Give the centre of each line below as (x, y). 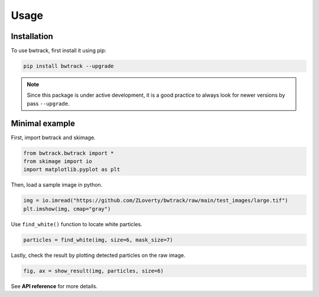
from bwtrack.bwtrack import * (69, 153)
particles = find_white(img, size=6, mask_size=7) (98, 240)
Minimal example (43, 123)
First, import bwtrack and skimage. (53, 137)
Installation (32, 36)
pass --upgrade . (48, 103)
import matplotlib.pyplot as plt (72, 169)
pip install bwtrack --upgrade (69, 66)
